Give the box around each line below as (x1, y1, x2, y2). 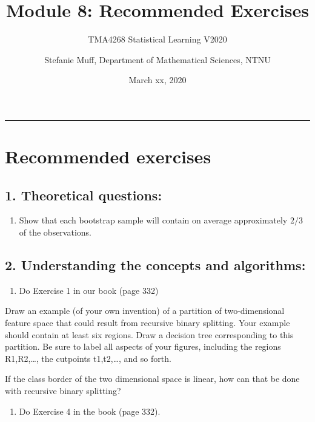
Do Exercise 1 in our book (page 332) (19, 284, 159, 296)
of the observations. (19, 226, 91, 239)
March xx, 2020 (128, 73, 187, 86)
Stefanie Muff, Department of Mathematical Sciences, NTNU (44, 53, 271, 66)
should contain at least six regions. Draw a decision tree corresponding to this (5, 328, 294, 341)
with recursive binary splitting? (5, 384, 121, 397)
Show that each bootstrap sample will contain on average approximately (19, 214, 288, 226)
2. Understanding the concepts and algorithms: (5, 256, 306, 274)
